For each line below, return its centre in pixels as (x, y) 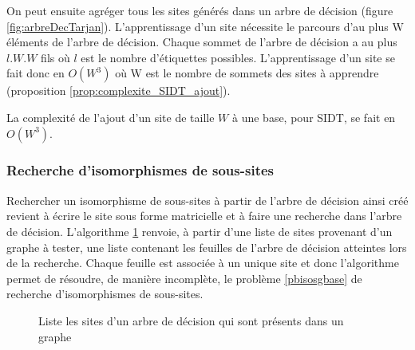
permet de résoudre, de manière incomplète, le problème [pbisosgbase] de (184, 278)
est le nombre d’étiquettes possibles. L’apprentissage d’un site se (238, 57)
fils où (55, 57)
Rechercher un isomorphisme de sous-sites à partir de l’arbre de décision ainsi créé (207, 200)
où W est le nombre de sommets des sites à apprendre (247, 73)
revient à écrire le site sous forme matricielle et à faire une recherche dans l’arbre (204, 216)
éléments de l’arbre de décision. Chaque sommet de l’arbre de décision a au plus (202, 42)
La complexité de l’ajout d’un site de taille (111, 117)
